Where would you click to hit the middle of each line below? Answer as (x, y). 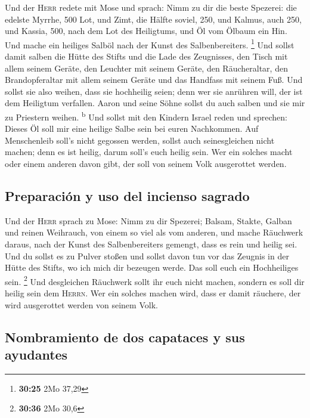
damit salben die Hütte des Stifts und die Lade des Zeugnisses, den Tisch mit (146, 56)
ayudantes (36, 354)
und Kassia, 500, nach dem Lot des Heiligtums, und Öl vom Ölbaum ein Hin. (146, 31)
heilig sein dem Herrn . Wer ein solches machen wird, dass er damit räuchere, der (153, 293)
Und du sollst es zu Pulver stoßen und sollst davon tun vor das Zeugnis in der (147, 256)
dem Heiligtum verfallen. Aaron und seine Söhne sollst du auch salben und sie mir (155, 103)
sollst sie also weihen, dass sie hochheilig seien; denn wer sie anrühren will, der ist (154, 91)
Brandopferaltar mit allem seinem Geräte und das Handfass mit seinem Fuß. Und (154, 80)
